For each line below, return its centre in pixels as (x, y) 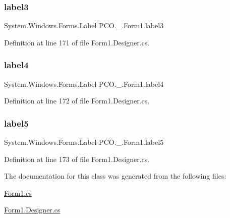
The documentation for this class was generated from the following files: (115, 176)
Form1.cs (18, 193)
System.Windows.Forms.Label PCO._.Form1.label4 (84, 84)
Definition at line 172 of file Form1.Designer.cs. (77, 101)
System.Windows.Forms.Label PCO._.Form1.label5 (84, 142)
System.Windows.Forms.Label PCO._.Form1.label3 (84, 25)
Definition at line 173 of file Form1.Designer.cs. (77, 159)
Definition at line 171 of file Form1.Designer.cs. (77, 42)
